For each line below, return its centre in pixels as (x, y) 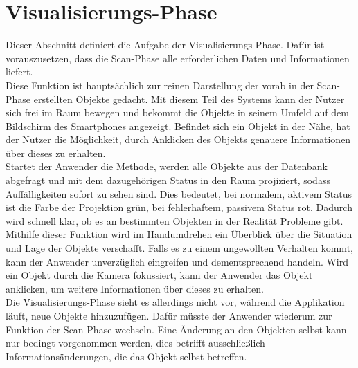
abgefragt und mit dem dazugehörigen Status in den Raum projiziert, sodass (168, 180)
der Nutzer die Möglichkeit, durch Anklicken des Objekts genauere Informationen (178, 139)
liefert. (19, 72)
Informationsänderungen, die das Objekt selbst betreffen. (126, 356)
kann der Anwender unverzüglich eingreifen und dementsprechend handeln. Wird (177, 261)
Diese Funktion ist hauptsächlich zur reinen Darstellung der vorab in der (160, 85)
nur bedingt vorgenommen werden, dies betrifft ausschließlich (135, 343)
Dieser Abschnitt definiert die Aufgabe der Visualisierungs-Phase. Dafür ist (165, 45)
